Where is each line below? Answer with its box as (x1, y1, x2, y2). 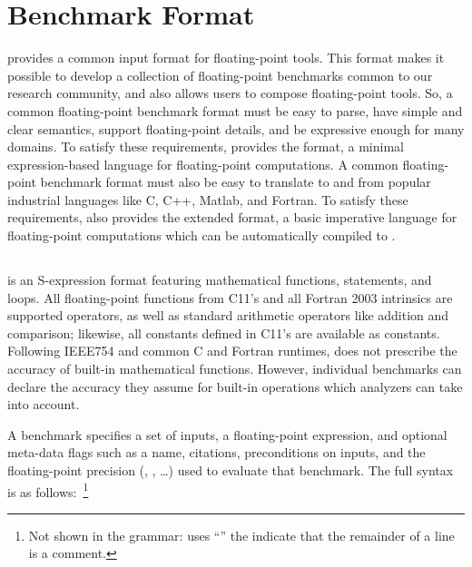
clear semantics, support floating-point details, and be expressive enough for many (7, 119, 465, 138)
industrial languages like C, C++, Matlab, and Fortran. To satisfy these (7, 190, 408, 209)
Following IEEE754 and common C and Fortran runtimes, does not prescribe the (7, 341, 457, 360)
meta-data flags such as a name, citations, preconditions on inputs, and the (7, 443, 426, 462)
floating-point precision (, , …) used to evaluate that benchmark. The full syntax (7, 460, 454, 479)
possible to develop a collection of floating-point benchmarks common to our (7, 65, 433, 84)
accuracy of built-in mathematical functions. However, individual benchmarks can (7, 359, 462, 378)
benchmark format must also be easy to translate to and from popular (40, 172, 431, 191)
